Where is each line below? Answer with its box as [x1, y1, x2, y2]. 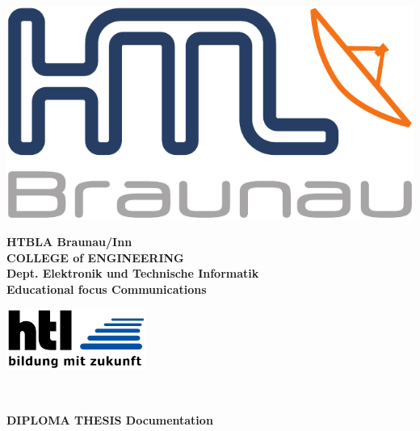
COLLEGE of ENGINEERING [6, 249, 184, 266]
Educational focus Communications [6, 280, 207, 297]
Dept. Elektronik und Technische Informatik [6, 265, 259, 282]
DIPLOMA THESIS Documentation [6, 411, 213, 428]
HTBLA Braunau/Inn [6, 233, 132, 250]
